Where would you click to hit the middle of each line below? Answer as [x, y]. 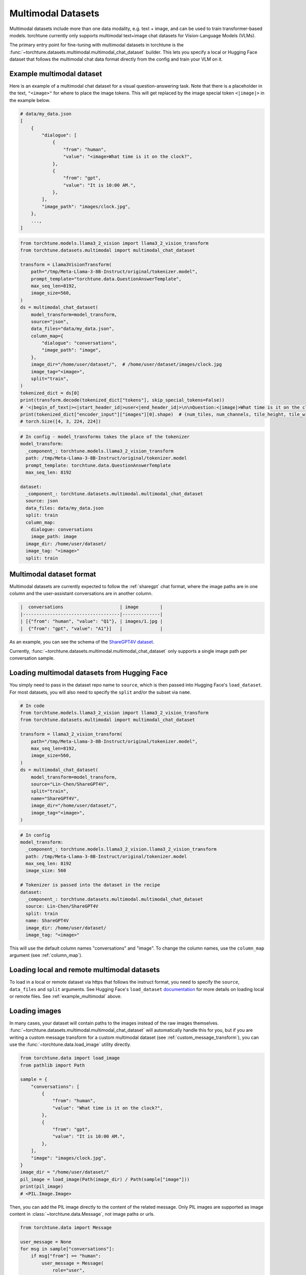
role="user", [69, 1270]
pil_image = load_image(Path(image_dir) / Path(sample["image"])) [105, 1179]
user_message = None [46, 1242]
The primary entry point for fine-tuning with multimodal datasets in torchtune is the [96, 45]
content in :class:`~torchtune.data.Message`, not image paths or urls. [82, 1214]
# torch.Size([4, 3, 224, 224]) [61, 422]
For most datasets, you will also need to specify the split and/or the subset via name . [100, 692]
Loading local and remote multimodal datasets [85, 970]
